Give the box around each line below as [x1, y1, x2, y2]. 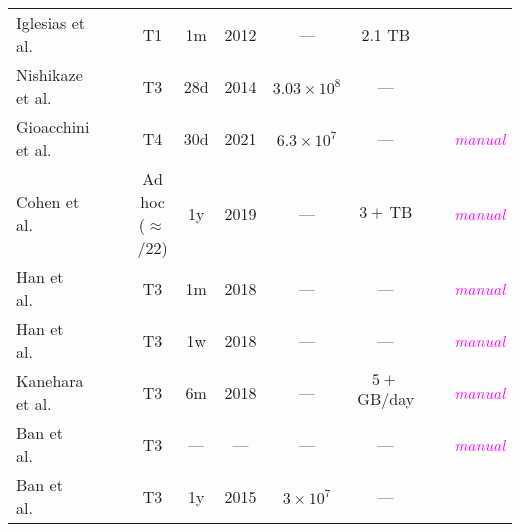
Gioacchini [16, 115, 90, 138]
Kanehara [16, 369, 84, 392]
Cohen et [16, 190, 80, 213]
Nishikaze [16, 63, 83, 86]
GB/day [357, 387, 415, 410]
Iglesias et [16, 11, 86, 34]
